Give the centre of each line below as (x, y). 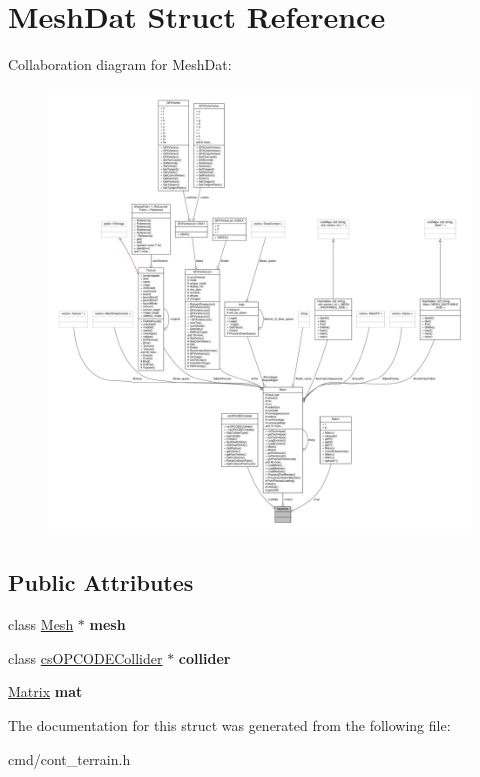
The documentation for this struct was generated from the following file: (229, 725)
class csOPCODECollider (85, 657)
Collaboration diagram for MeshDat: (120, 64)
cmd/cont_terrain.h (69, 758)
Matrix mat (45, 691)
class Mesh (41, 624)
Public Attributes (101, 582)
